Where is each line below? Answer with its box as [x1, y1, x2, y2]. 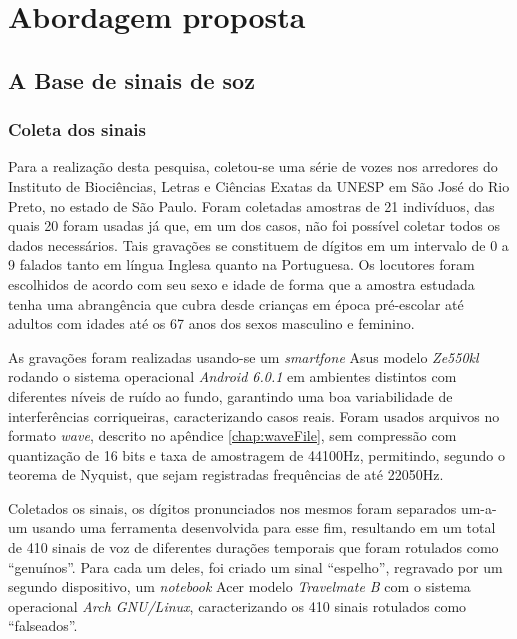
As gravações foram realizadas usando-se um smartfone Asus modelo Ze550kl [8, 346, 479, 367]
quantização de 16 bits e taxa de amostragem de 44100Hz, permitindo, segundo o [8, 444, 505, 465]
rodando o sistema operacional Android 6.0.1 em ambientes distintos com [8, 366, 457, 387]
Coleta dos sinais [8, 117, 147, 142]
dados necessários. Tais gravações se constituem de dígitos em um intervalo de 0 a [8, 234, 509, 255]
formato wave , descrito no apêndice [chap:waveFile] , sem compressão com [8, 425, 457, 446]
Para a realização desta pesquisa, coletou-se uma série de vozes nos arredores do [8, 156, 498, 177]
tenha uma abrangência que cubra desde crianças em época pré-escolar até [8, 293, 464, 314]
